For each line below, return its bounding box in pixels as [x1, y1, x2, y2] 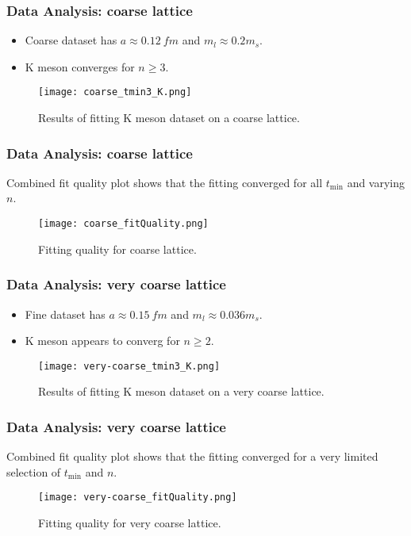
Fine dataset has [25, 305, 106, 322]
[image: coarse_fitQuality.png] [38, 218, 209, 230]
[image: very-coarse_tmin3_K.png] [38, 360, 221, 372]
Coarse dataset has [25, 32, 117, 48]
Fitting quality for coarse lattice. [38, 240, 197, 257]
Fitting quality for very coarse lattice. [38, 515, 221, 531]
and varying [347, 174, 405, 190]
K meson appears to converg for [25, 332, 180, 349]
